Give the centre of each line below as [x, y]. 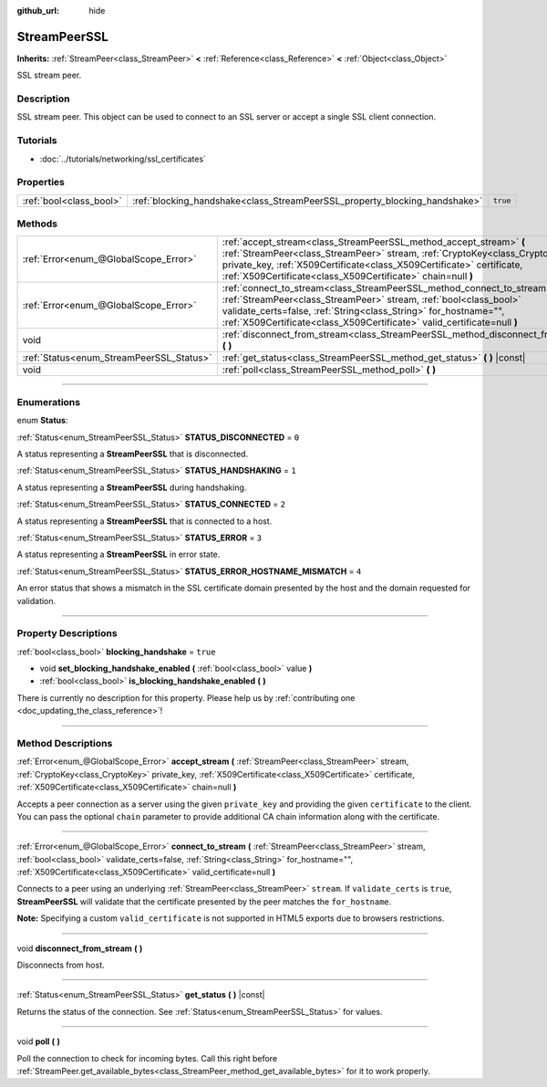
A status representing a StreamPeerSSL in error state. [119, 554]
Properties [41, 183]
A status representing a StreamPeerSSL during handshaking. [132, 487]
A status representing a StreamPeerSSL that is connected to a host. [144, 521]
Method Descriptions [65, 743]
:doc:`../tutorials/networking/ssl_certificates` [123, 159]
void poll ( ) [39, 1041]
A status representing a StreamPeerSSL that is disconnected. [133, 454]
